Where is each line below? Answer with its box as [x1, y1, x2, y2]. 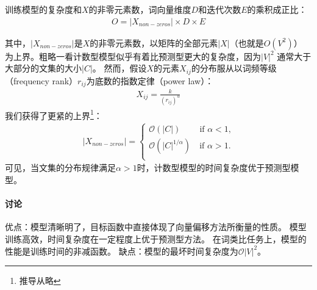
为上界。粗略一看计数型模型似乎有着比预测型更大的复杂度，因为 [5, 49, 261, 62]
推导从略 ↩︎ [19, 274, 61, 287]
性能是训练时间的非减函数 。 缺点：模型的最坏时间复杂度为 [5, 244, 238, 257]
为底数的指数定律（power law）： [86, 74, 214, 87]
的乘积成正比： [247, 3, 307, 15]
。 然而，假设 [92, 62, 147, 74]
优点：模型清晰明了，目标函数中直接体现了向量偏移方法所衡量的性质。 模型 [5, 220, 307, 233]
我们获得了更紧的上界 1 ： [5, 107, 102, 121]
